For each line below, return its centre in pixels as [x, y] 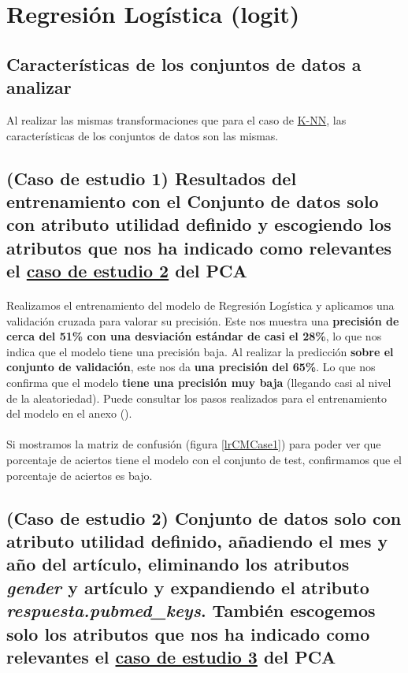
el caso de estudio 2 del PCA [127, 271]
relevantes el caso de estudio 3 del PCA [171, 656]
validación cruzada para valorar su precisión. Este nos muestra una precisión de [203, 320]
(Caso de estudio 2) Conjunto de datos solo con [204, 517]
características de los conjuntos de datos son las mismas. [143, 135]
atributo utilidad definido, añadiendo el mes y [197, 541]
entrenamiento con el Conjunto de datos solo [193, 201]
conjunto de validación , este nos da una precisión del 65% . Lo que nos [191, 367]
